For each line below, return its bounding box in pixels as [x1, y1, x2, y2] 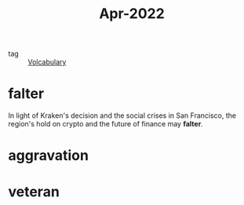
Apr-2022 [99, 5, 165, 23]
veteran [8, 182, 60, 200]
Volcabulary [27, 57, 67, 67]
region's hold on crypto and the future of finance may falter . [8, 119, 204, 129]
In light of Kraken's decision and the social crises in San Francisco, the [8, 111, 237, 120]
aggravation [8, 147, 89, 165]
